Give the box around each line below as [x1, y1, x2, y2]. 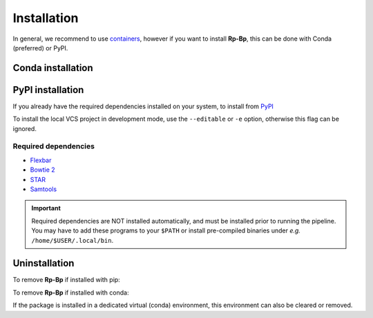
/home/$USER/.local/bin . [31, 236, 114, 244]
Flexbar [30, 156, 52, 164]
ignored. [12, 124, 37, 132]
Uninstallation [12, 257, 75, 269]
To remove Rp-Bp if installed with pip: [12, 276, 120, 284]
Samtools [30, 185, 57, 193]
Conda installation [12, 62, 93, 74]
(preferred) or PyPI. [12, 43, 68, 52]
